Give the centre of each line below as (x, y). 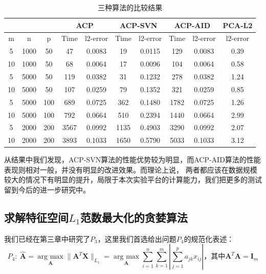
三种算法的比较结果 (130, 7)
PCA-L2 (238, 25)
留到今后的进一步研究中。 (47, 190)
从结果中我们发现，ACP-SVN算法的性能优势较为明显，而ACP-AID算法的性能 (132, 160)
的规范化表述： (209, 238)
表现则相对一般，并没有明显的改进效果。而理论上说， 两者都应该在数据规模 (131, 169)
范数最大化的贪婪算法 (134, 217)
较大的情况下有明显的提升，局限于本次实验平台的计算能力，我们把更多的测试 (133, 180)
